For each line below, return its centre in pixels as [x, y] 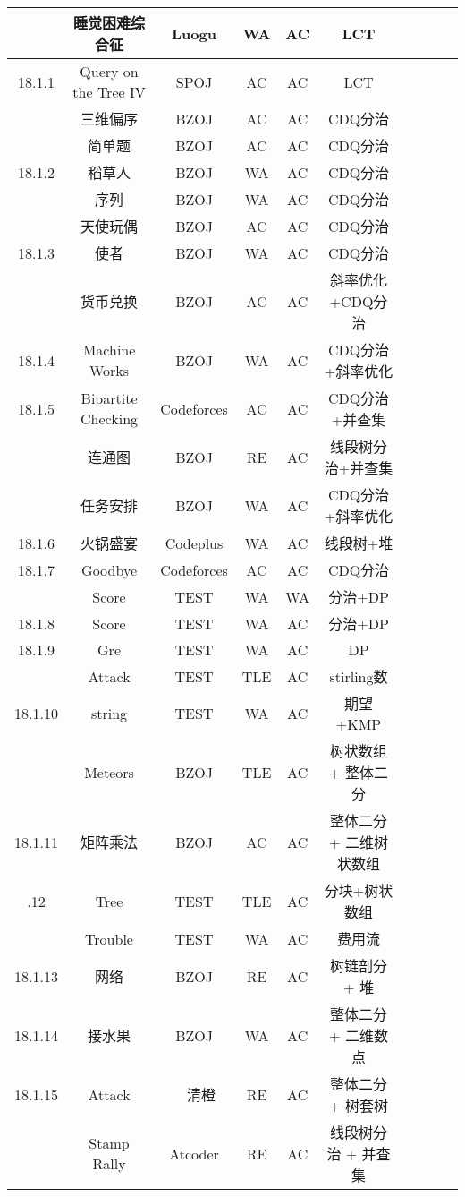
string [109, 713]
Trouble [109, 938]
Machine [109, 350]
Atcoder [194, 1153]
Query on [109, 71]
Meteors [109, 772]
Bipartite [109, 398]
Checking [110, 419]
